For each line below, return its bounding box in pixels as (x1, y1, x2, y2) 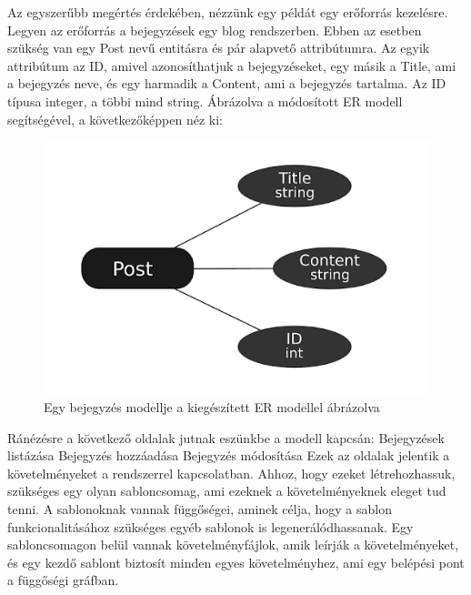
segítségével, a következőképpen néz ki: (7, 109, 223, 128)
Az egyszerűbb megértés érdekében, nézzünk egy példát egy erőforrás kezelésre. (7, 3, 448, 21)
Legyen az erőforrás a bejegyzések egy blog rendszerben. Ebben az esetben (7, 20, 422, 39)
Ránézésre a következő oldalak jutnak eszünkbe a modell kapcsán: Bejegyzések (7, 428, 445, 447)
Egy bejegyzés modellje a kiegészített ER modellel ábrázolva (44, 398, 380, 416)
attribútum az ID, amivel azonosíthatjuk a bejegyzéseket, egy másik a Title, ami (7, 55, 456, 75)
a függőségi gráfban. (7, 570, 119, 590)
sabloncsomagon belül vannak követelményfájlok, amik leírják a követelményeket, (7, 535, 459, 554)
